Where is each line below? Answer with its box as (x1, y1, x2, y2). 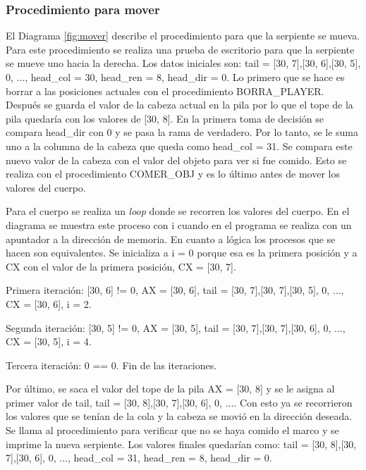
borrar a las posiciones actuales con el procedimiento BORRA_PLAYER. (6, 83, 324, 98)
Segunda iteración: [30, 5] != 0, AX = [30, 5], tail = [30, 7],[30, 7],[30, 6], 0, (6, 320, 331, 335)
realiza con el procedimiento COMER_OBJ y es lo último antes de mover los (6, 166, 340, 181)
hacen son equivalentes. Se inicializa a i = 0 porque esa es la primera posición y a (6, 245, 358, 260)
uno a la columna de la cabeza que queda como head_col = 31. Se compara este (6, 138, 353, 153)
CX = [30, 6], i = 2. (6, 296, 92, 311)
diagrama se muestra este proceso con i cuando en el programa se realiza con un (6, 217, 352, 232)
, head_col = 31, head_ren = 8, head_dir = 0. (67, 450, 272, 465)
